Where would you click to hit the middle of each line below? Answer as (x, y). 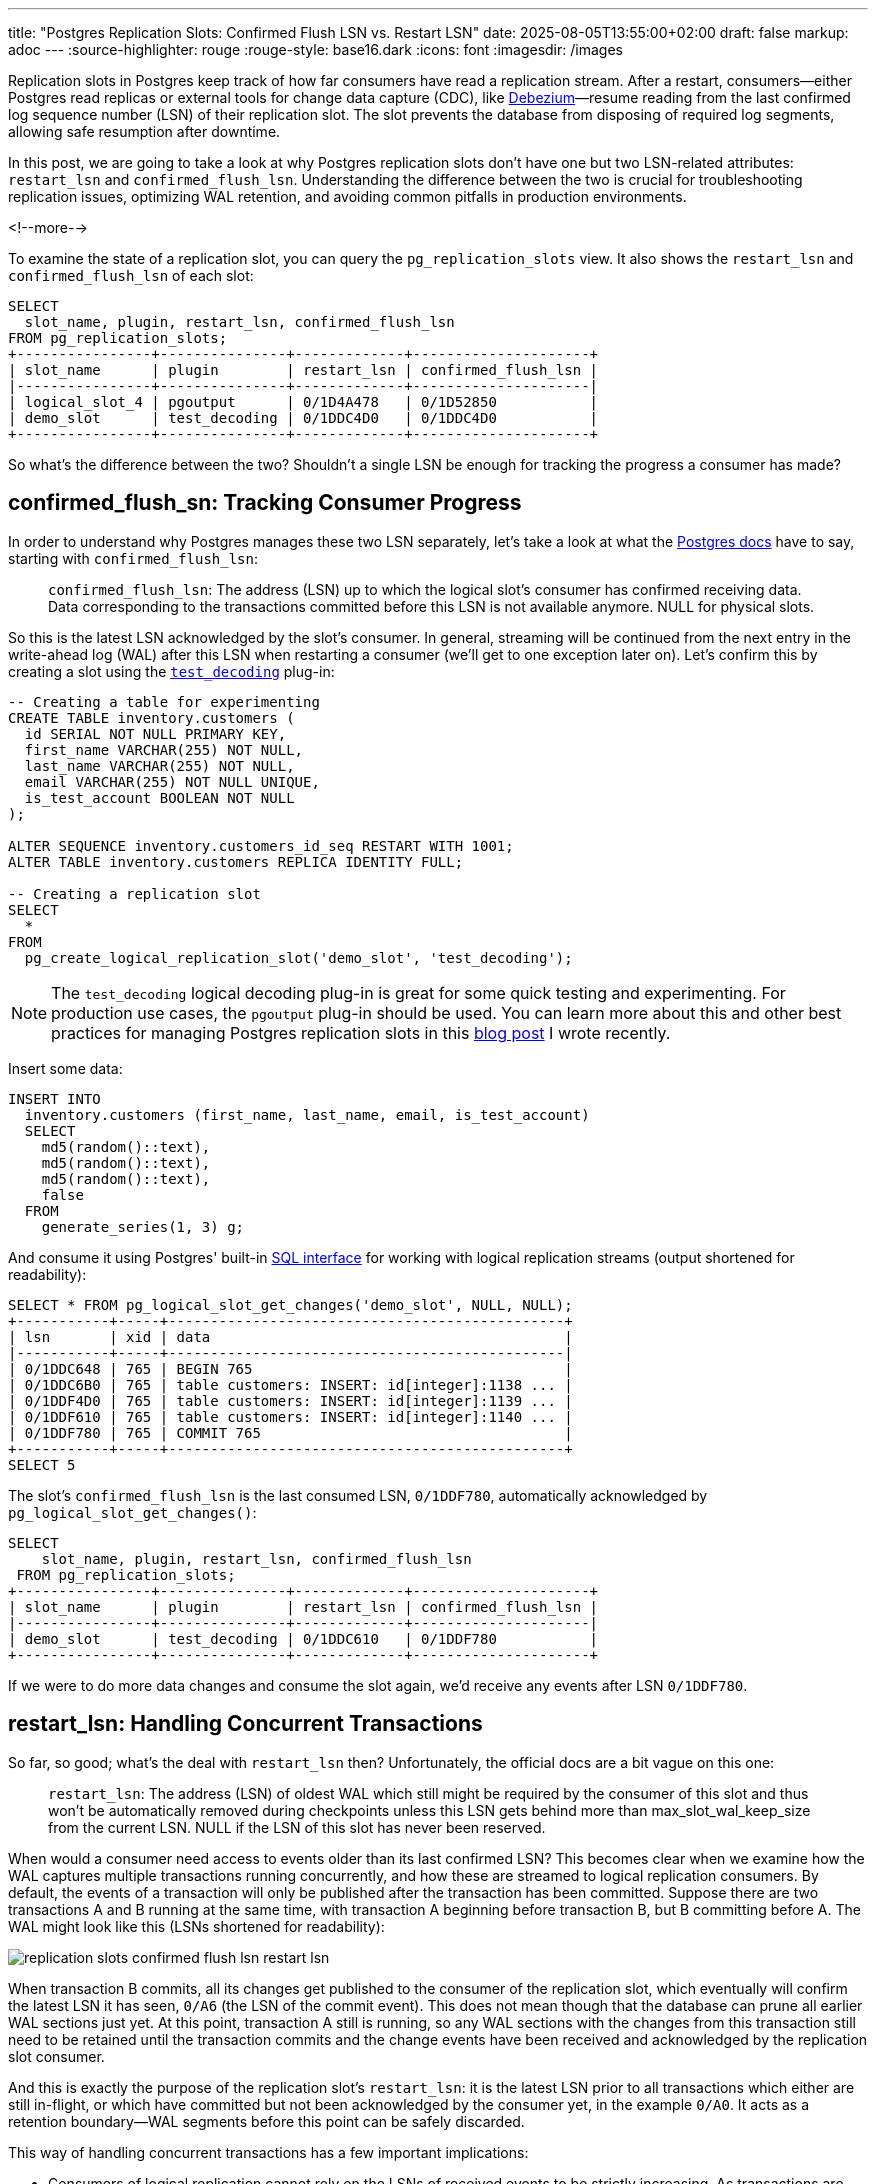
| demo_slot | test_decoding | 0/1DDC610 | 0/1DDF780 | (303, 1638)
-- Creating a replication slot (134, 893)
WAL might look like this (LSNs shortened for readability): (196, 1926)
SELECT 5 (42, 1464)
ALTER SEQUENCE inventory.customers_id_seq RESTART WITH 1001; (261, 845)
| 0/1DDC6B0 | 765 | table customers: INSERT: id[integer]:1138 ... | (290, 1384)
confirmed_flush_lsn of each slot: (131, 275)
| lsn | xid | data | (290, 1336)
